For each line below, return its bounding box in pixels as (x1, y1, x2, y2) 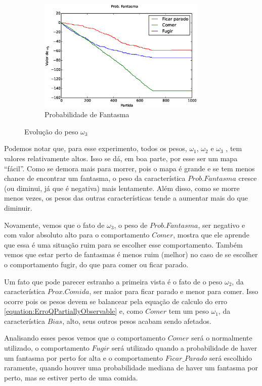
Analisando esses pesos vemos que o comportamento (4, 332, 166, 343)
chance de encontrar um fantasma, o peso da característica (4, 173, 186, 183)
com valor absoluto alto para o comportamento (4, 229, 150, 240)
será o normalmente (191, 332, 252, 343)
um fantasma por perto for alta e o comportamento (4, 352, 163, 363)
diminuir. (4, 202, 32, 213)
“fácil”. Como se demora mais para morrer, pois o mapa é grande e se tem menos (4, 163, 255, 173)
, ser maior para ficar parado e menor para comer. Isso (89, 286, 258, 297)
